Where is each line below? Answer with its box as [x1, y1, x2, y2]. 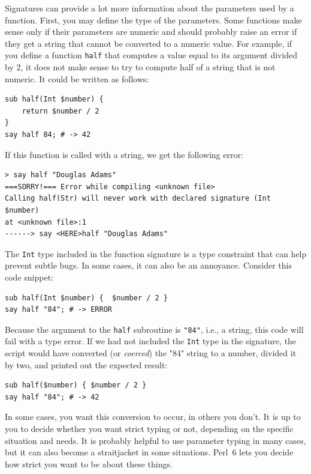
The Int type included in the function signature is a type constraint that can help [5, 247, 307, 260]
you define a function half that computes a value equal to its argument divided [5, 49, 298, 61]
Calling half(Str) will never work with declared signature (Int [5, 194, 271, 203]
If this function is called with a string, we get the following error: [5, 148, 243, 160]
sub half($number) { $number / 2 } [5, 381, 147, 390]
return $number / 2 [22, 106, 99, 115]
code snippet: [5, 271, 53, 283]
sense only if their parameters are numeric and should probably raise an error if [5, 25, 297, 38]
